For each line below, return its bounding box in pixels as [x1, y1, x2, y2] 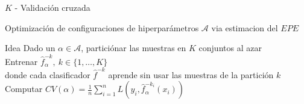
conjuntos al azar [198, 41, 262, 54]
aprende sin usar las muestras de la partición [108, 68, 274, 81]
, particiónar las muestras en [81, 41, 186, 54]
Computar [5, 82, 43, 95]
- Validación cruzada [14, 1, 90, 13]
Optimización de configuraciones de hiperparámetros [5, 21, 199, 34]
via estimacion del [211, 21, 278, 34]
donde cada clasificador [5, 68, 90, 81]
